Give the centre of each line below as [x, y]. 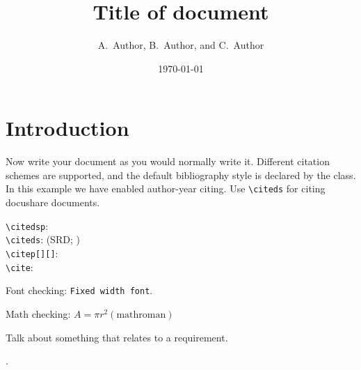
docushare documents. [53, 202]
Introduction [67, 128]
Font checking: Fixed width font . [79, 290]
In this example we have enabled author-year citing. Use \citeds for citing [166, 188]
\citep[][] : [32, 253]
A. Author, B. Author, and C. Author [181, 45]
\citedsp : [27, 225]
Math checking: [38, 313]
